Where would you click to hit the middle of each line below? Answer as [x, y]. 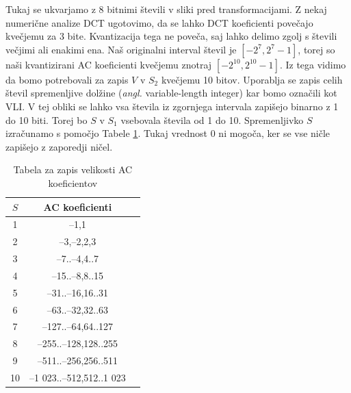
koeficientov [73, 182]
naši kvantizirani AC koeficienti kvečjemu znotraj [109, 64]
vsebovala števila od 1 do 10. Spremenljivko [212, 119]
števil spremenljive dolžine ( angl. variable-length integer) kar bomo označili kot [171, 93]
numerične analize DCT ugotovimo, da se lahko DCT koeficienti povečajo [159, 22]
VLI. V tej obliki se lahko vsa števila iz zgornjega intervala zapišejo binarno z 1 [172, 106]
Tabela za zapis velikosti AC [73, 169]
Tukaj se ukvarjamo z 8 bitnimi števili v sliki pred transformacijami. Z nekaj [166, 9]
